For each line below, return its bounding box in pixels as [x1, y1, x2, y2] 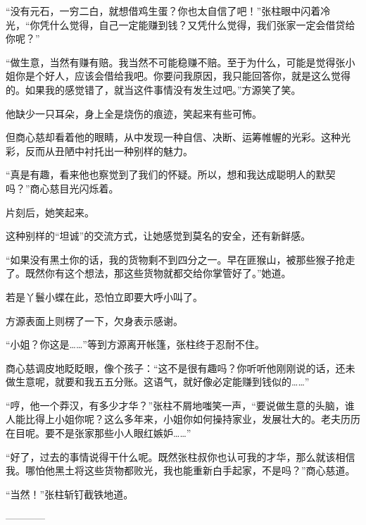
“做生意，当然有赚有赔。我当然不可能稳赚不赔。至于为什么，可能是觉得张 [6, 54, 346, 69]
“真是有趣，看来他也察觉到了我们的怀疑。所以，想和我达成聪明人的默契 [6, 167, 336, 182]
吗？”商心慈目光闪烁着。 [6, 180, 119, 195]
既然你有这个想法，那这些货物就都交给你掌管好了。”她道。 [25, 266, 291, 280]
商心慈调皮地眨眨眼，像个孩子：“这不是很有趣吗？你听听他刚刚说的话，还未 [6, 360, 355, 375]
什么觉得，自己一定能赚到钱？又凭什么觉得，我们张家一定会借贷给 [49, 17, 355, 32]
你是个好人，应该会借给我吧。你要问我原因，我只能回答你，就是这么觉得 [15, 68, 351, 83]
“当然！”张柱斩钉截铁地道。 [6, 486, 134, 501]
